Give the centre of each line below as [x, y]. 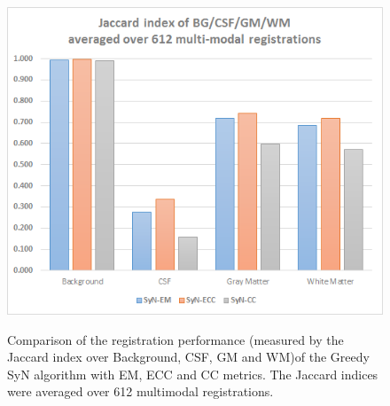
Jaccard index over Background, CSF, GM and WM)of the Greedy [188, 357]
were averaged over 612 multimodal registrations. [140, 391]
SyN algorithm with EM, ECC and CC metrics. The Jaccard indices [193, 374]
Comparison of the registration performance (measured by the [175, 339]
